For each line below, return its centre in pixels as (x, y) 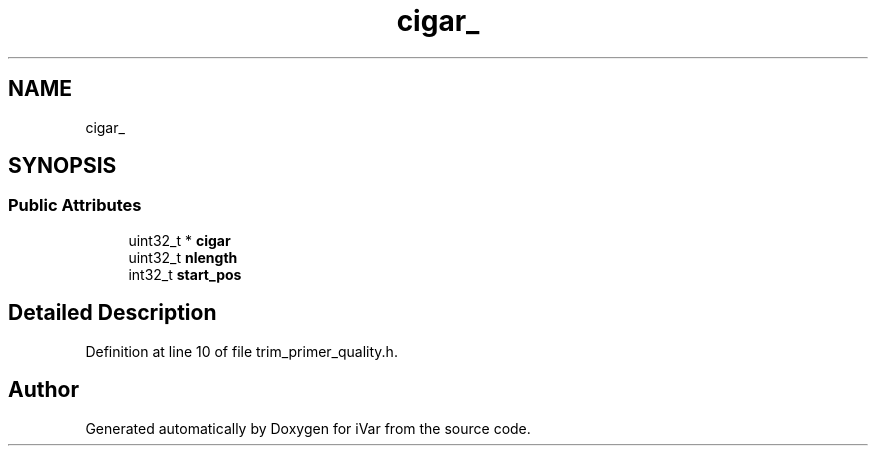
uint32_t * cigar (179, 240)
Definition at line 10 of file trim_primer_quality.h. (241, 351)
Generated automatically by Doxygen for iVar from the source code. (308, 428)
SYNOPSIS (62, 166)
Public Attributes (75, 205)
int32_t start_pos (185, 274)
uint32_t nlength (183, 257)
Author (43, 390)
